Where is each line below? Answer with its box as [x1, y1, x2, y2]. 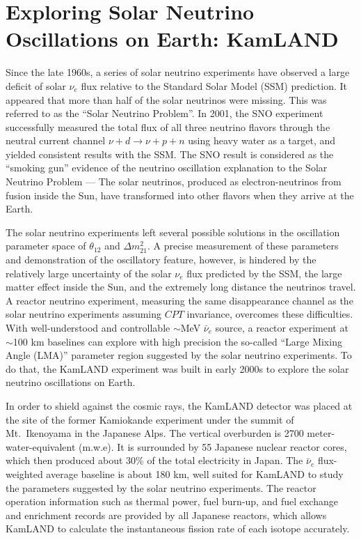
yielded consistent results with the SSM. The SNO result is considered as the [6, 146, 334, 161]
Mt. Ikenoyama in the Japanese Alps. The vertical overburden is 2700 [6, 426, 304, 440]
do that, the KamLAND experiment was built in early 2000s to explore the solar [6, 361, 349, 376]
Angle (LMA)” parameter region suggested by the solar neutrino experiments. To [6, 348, 352, 362]
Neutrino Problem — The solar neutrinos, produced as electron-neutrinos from [6, 174, 342, 189]
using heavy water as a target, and [188, 133, 336, 148]
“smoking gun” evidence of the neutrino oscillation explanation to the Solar [6, 160, 328, 175]
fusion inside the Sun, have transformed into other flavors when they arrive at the [6, 187, 354, 202]
